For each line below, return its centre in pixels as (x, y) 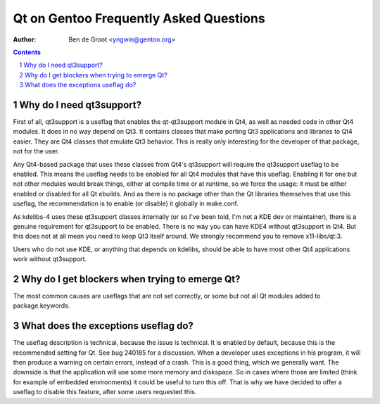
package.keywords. (42, 305)
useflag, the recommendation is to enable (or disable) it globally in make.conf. (126, 203)
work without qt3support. (50, 259)
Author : (25, 39)
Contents (27, 52)
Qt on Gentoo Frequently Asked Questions (139, 18)
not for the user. (36, 151)
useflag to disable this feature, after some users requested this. (105, 392)
